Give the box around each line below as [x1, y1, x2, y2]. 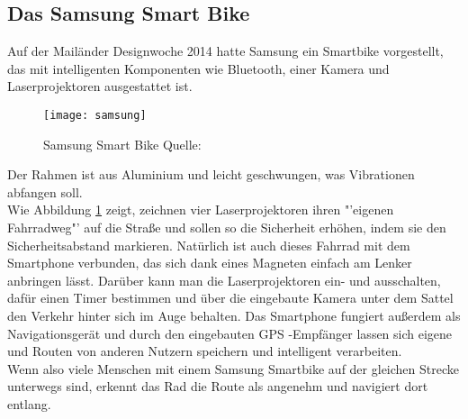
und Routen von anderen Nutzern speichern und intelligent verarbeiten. [7, 342, 402, 360]
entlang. [7, 394, 51, 413]
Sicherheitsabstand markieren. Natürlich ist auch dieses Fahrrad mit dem [7, 235, 410, 254]
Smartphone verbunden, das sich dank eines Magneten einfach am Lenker [7, 253, 412, 272]
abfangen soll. [7, 182, 83, 201]
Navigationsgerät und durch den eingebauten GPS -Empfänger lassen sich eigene [7, 323, 453, 342]
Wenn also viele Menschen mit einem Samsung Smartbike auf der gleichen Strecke [7, 359, 459, 378]
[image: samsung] [43, 108, 147, 122]
